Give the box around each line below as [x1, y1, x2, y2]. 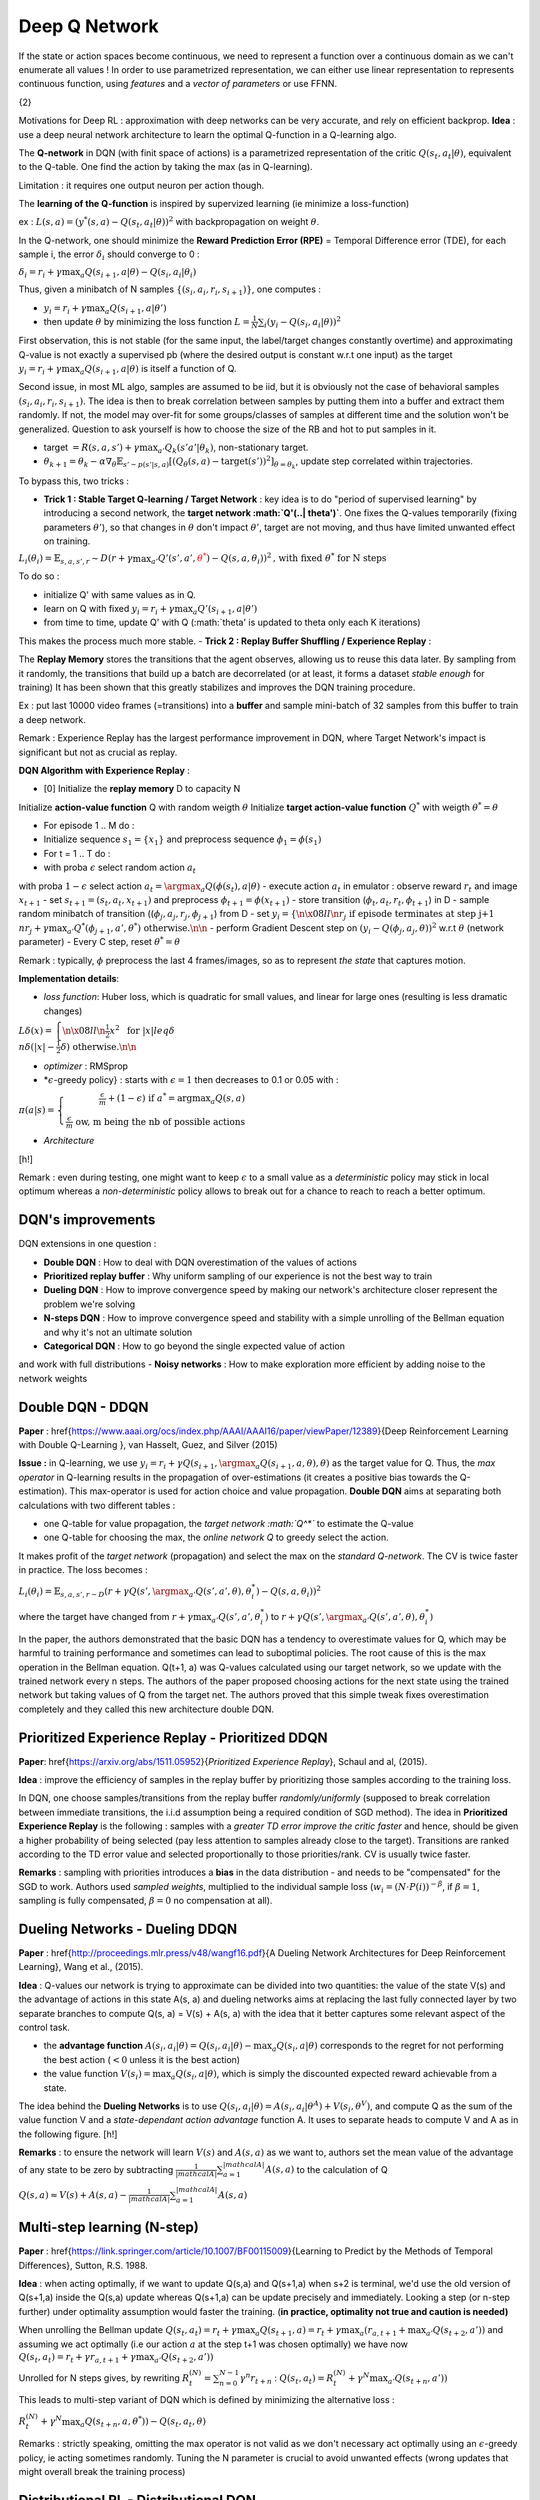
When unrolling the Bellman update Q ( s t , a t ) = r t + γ [18, 2324, 237, 2338]
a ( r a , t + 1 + [359, 2325, 407, 2338]
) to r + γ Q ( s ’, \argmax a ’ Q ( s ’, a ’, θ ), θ [265, 1610, 426, 1625]
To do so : [18, 570, 60, 582]
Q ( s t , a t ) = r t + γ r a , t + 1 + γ [18, 2351, 137, 2365]
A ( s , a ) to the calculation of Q [265, 2163, 389, 2175]
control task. [18, 2021, 70, 2033]
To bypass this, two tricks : [18, 475, 130, 487]
